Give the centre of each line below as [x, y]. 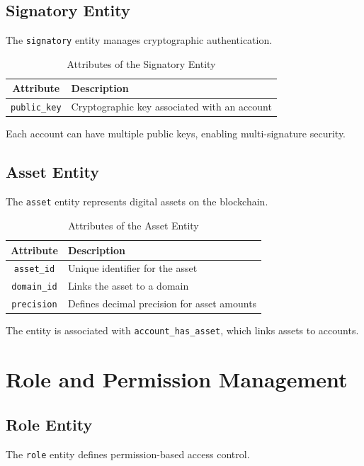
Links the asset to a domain [128, 286]
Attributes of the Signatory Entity [141, 63]
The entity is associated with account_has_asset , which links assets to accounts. [182, 330]
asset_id [34, 269]
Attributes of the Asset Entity [133, 225]
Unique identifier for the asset [132, 268]
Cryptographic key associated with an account [171, 107]
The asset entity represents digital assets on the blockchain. [137, 201]
